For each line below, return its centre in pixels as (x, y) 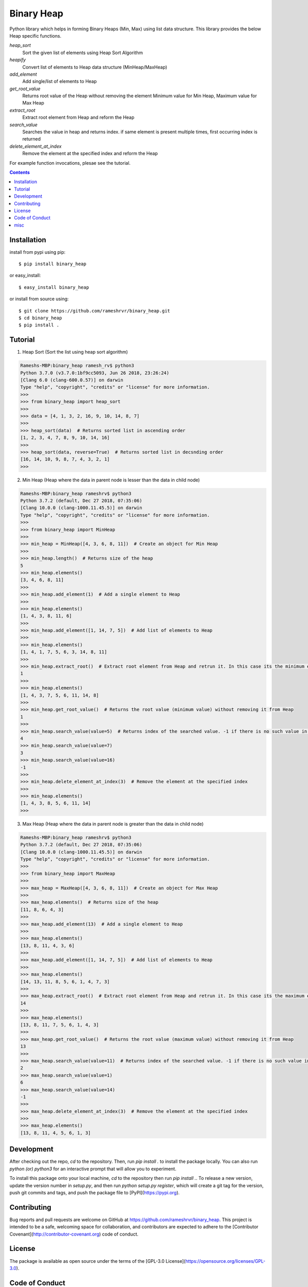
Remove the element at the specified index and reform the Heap (90, 153)
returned (32, 139)
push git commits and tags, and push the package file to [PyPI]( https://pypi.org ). (94, 1192)
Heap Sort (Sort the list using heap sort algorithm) (75, 352)
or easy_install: (25, 275)
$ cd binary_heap (40, 318)
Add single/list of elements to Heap (60, 81)
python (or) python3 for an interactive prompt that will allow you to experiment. (93, 1169)
